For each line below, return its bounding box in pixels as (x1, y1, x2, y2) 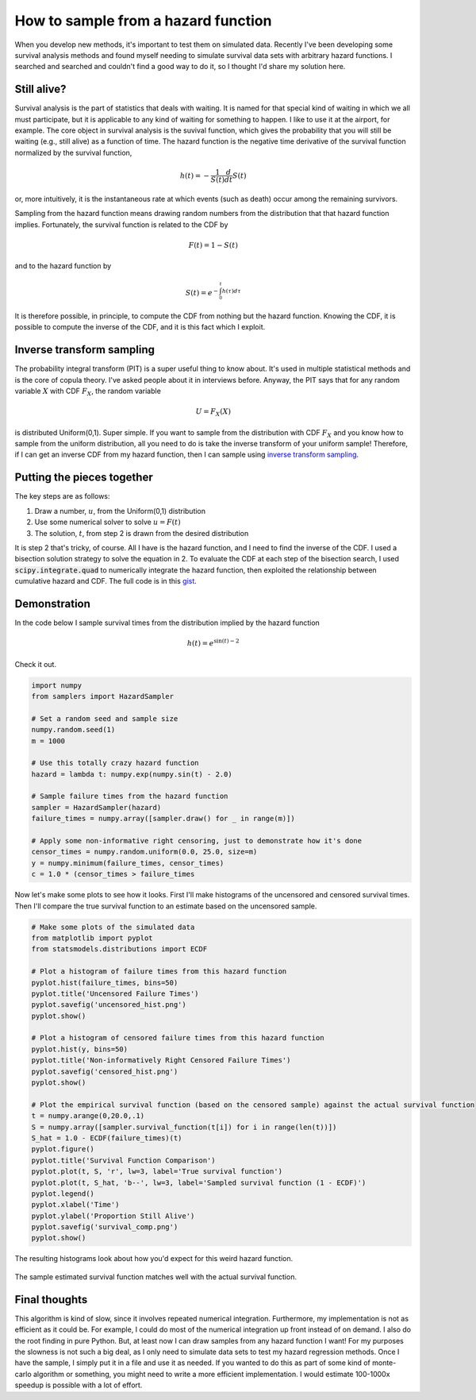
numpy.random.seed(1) (31, 725, 116, 735)
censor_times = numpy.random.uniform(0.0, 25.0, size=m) (31, 847, 258, 857)
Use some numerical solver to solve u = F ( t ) (34, 517, 182, 527)
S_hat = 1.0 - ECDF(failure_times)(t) (31, 1133, 182, 1143)
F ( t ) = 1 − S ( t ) (188, 241, 238, 249)
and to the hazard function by (14, 261, 112, 271)
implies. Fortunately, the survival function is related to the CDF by (14, 219, 228, 229)
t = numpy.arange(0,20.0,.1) (31, 1112, 145, 1120)
